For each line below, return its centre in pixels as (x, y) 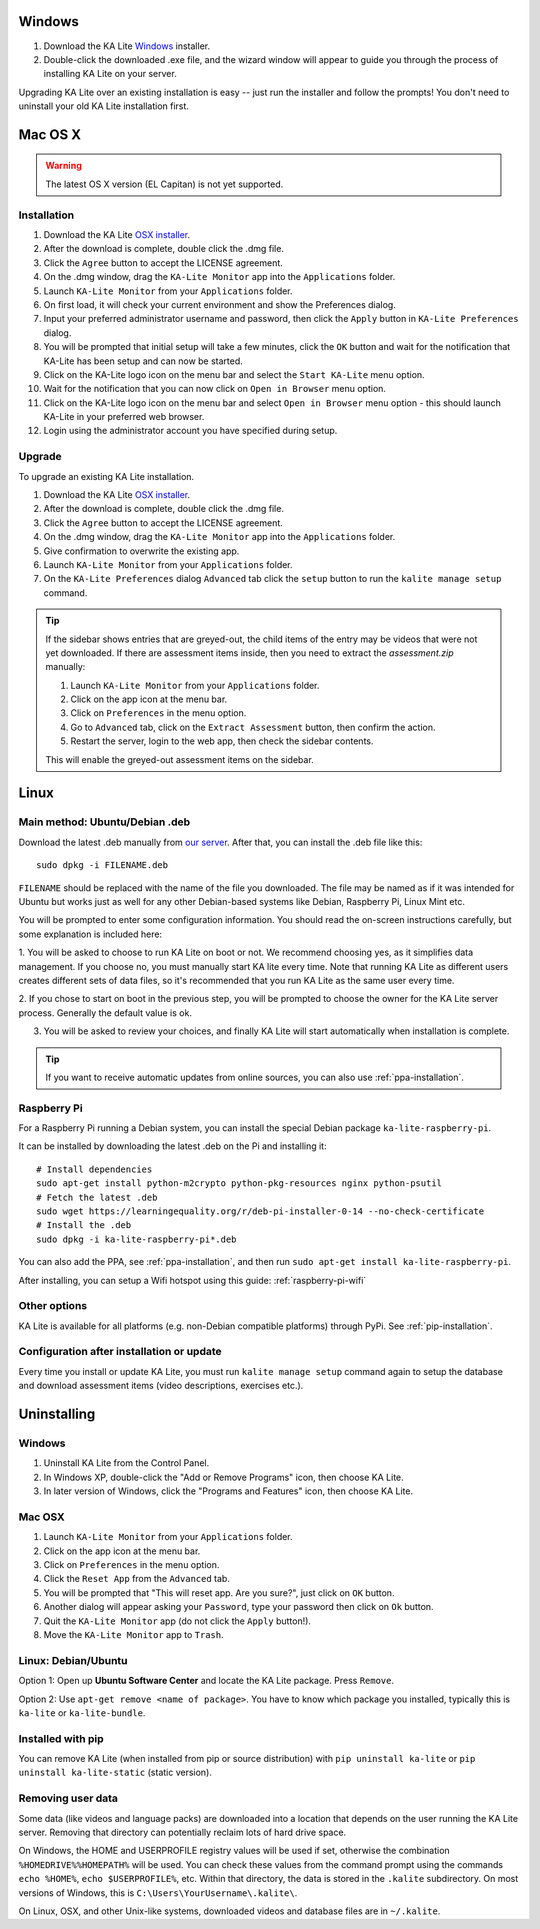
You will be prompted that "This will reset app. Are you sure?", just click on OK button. (219, 1592)
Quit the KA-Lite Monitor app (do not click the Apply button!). (177, 1621)
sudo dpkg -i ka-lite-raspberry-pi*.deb (136, 1239)
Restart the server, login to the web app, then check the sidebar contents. (222, 741)
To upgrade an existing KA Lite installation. (106, 476)
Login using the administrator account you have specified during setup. (190, 431)
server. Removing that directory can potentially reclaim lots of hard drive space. (182, 1832)
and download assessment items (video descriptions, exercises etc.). (161, 1386)
